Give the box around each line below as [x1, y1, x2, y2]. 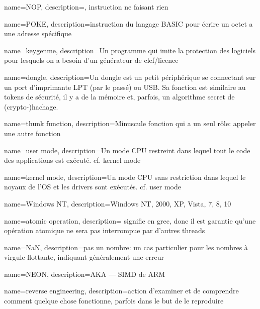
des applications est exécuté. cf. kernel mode [4, 155, 141, 165]
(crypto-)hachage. [4, 101, 58, 112]
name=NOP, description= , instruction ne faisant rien [4, 2, 168, 12]
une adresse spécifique [4, 28, 72, 39]
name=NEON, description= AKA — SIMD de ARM [4, 268, 165, 279]
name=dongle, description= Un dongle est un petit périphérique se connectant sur [4, 71, 256, 82]
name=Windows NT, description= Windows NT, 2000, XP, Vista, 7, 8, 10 [4, 198, 231, 209]
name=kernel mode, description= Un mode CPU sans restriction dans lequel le [4, 171, 246, 182]
